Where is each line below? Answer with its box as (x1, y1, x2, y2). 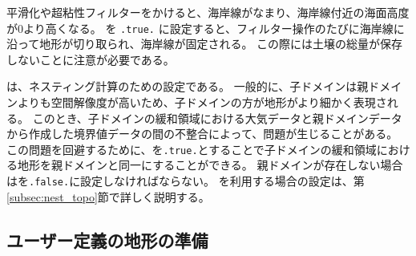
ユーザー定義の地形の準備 (6, 227, 208, 252)
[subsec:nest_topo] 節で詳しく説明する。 (6, 188, 210, 205)
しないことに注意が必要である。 (6, 51, 175, 67)
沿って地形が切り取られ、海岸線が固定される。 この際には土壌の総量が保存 (6, 35, 403, 52)
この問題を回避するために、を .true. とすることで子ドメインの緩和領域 (6, 140, 377, 157)
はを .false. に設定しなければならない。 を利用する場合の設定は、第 (6, 173, 365, 189)
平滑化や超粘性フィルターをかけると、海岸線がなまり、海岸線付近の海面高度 (6, 4, 410, 20)
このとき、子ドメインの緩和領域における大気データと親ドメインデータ (32, 109, 402, 126)
